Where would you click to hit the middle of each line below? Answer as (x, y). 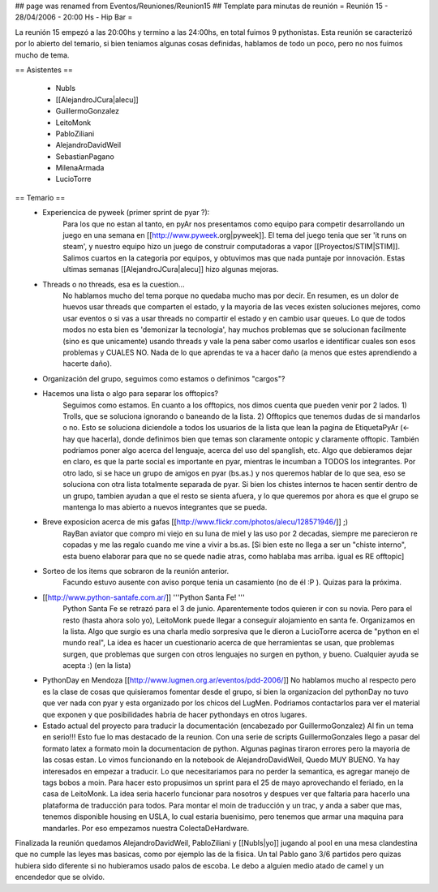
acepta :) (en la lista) (97, 666)
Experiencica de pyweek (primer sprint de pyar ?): (126, 213)
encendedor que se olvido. (60, 877)
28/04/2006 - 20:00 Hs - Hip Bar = (74, 17)
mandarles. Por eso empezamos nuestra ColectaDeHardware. (146, 828)
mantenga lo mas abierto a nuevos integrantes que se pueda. (165, 507)
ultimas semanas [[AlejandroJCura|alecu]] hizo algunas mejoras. (171, 269)
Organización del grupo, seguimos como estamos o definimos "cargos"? (164, 378)
